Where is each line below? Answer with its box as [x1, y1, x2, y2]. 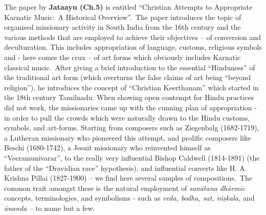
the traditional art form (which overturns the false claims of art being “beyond [4, 72, 251, 83]
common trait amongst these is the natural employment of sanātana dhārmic [4, 182, 246, 193]
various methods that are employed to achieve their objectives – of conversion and [4, 31, 261, 42]
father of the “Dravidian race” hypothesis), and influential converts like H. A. [4, 162, 247, 173]
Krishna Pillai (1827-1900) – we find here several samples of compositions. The [4, 172, 252, 183]
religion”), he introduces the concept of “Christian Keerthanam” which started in [4, 82, 259, 92]
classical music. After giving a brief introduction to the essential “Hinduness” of [4, 62, 255, 72]
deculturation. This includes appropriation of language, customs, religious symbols [4, 42, 262, 52]
